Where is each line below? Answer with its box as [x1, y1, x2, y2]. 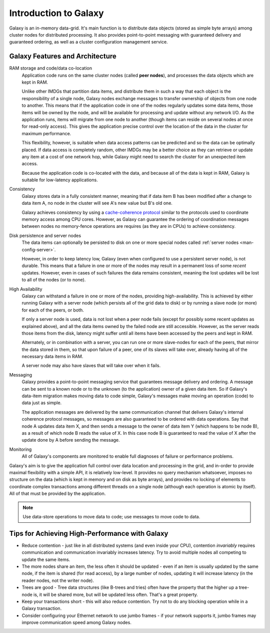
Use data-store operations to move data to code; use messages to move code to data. [22, 513, 200, 519]
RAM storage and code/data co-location [9, 65, 92, 71]
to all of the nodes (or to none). [21, 277, 86, 283]
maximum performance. [21, 130, 71, 136]
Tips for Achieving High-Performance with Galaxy [9, 529, 168, 538]
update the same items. [21, 556, 70, 562]
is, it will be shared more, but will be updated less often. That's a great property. [33, 591, 198, 597]
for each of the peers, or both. [21, 307, 84, 313]
